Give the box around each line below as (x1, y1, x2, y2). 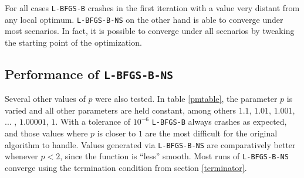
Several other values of (5, 93, 86, 105)
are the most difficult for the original (145, 127, 278, 139)
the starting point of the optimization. (5, 36, 142, 48)
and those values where (5, 127, 88, 139)
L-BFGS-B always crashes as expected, (151, 115, 287, 128)
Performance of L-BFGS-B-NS (5, 64, 174, 83)
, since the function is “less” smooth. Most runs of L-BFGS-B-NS (60, 150, 289, 162)
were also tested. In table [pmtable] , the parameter (95, 93, 278, 105)
